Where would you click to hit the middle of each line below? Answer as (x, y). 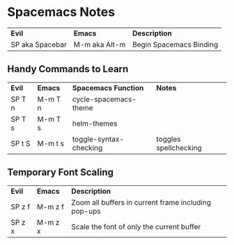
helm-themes (95, 124)
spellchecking (179, 148)
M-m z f (50, 207)
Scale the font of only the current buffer (136, 226)
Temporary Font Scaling (60, 172)
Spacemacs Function (108, 87)
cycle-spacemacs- (104, 99)
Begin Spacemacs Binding (175, 44)
